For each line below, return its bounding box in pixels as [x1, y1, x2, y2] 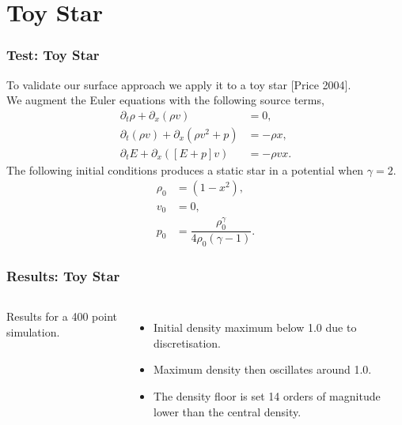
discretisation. [154, 334, 222, 351]
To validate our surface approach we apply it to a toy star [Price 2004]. [6, 76, 351, 92]
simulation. [6, 323, 60, 340]
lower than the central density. [154, 403, 301, 419]
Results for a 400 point [6, 308, 117, 325]
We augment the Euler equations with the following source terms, [6, 92, 324, 108]
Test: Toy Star [6, 45, 100, 65]
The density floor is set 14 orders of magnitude [154, 388, 381, 404]
